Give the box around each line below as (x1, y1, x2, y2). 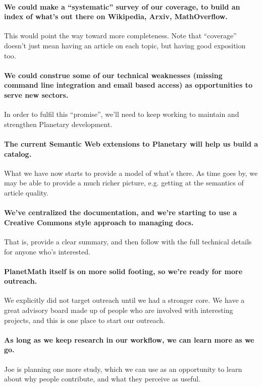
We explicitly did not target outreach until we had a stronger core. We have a (4, 295, 245, 305)
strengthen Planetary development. (4, 118, 113, 129)
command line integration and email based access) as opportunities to (4, 80, 252, 90)
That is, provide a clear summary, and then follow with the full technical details (4, 236, 252, 246)
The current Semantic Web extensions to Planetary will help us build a (4, 138, 258, 149)
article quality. (4, 187, 48, 198)
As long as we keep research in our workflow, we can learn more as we (4, 334, 254, 345)
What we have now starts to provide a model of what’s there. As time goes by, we (4, 167, 258, 178)
